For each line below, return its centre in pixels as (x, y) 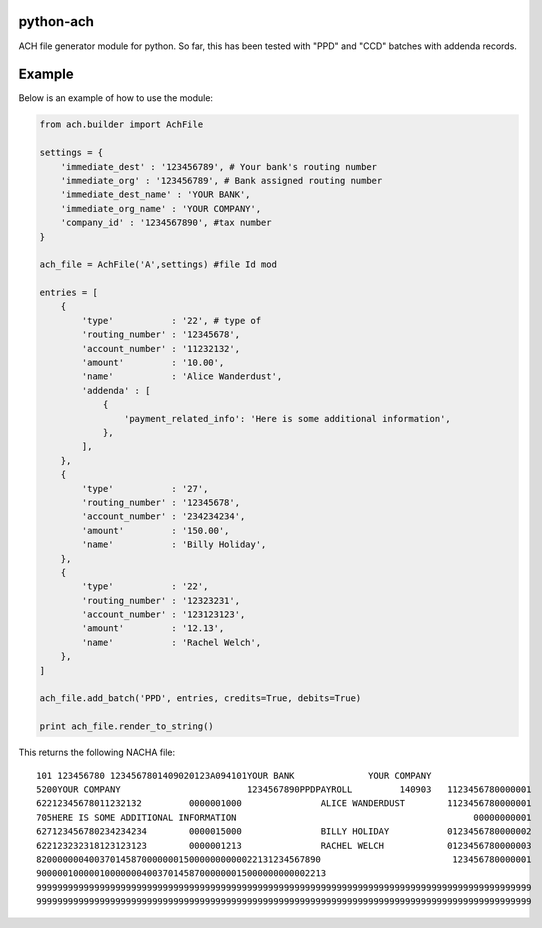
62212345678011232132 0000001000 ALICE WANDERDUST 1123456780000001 (284, 803)
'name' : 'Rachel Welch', (171, 642)
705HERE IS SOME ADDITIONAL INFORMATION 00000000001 (284, 817)
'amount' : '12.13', (153, 628)
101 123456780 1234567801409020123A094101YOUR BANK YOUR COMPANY (234, 775)
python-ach (56, 21)
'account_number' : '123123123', (163, 614)
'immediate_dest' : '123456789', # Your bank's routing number (219, 166)
